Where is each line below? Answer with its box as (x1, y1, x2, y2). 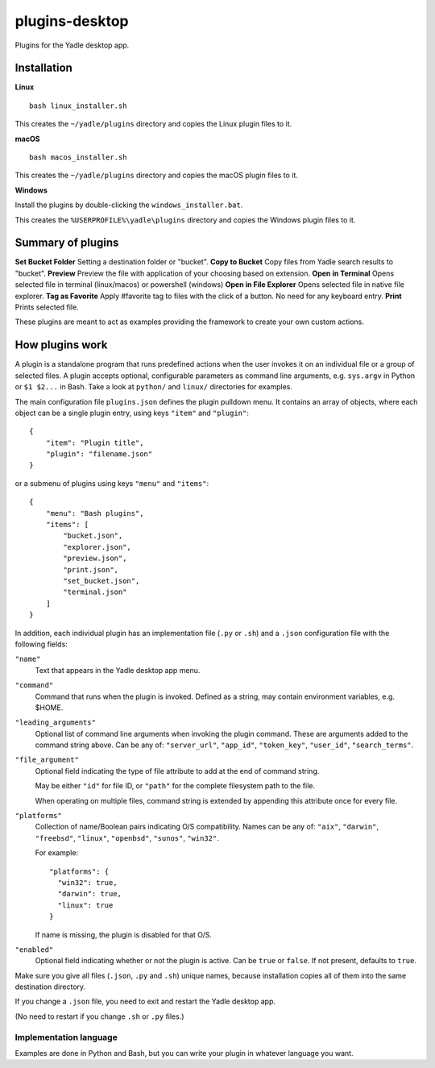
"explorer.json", (63, 542, 132, 551)
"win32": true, (57, 878, 118, 887)
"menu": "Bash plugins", (45, 509, 144, 517)
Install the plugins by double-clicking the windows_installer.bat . (14, 200, 243, 210)
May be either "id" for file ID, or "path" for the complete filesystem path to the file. (35, 781, 316, 791)
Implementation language (14, 1032, 118, 1043)
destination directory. (14, 982, 86, 991)
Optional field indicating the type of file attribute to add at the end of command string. (35, 766, 320, 775)
